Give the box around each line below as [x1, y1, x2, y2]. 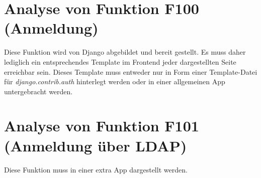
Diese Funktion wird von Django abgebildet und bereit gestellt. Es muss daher [4, 47, 246, 57]
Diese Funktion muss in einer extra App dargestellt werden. [4, 164, 188, 174]
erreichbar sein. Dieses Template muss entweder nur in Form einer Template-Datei [4, 66, 257, 77]
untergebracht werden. [4, 86, 73, 96]
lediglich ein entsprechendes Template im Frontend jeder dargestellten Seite [4, 56, 236, 67]
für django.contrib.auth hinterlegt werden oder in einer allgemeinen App [4, 76, 225, 87]
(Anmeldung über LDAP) [4, 135, 187, 155]
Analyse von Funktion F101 [4, 115, 199, 136]
